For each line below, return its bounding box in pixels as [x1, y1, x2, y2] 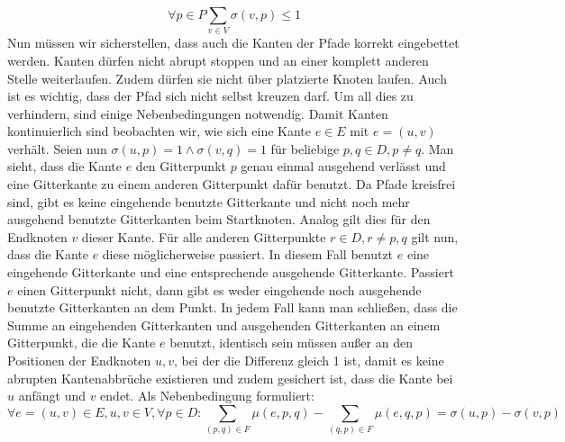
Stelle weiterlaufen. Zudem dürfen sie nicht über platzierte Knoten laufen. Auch [7, 68, 447, 87]
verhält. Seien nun [7, 139, 107, 158]
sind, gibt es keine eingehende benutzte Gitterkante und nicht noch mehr [7, 192, 410, 211]
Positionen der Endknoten [7, 351, 151, 370]
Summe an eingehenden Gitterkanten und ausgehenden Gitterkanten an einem [7, 315, 441, 334]
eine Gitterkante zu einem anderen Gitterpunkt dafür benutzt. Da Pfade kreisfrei [7, 175, 456, 194]
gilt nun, [411, 227, 459, 246]
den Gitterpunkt [135, 157, 226, 176]
